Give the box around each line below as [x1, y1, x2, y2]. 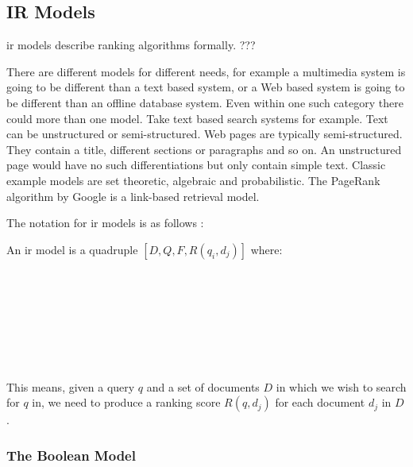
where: [250, 241, 283, 257]
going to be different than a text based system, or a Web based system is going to [6, 79, 405, 95]
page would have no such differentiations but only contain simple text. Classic [6, 156, 386, 173]
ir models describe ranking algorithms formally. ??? [6, 37, 256, 53]
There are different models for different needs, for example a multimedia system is [6, 63, 406, 79]
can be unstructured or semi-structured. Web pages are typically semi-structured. [6, 125, 403, 142]
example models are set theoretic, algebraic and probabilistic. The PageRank [6, 172, 380, 188]
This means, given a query [6, 378, 135, 395]
